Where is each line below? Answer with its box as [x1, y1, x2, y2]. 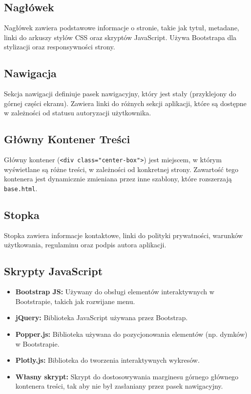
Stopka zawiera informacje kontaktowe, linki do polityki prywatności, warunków [4, 230, 243, 240]
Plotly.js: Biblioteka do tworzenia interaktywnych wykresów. [15, 355, 200, 365]
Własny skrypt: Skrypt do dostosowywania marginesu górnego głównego [15, 371, 239, 381]
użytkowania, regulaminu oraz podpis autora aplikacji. [4, 240, 167, 250]
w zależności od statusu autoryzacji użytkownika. [4, 108, 151, 118]
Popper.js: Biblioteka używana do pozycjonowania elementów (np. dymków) [15, 329, 248, 339]
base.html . [4, 183, 38, 194]
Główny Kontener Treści [4, 131, 130, 147]
